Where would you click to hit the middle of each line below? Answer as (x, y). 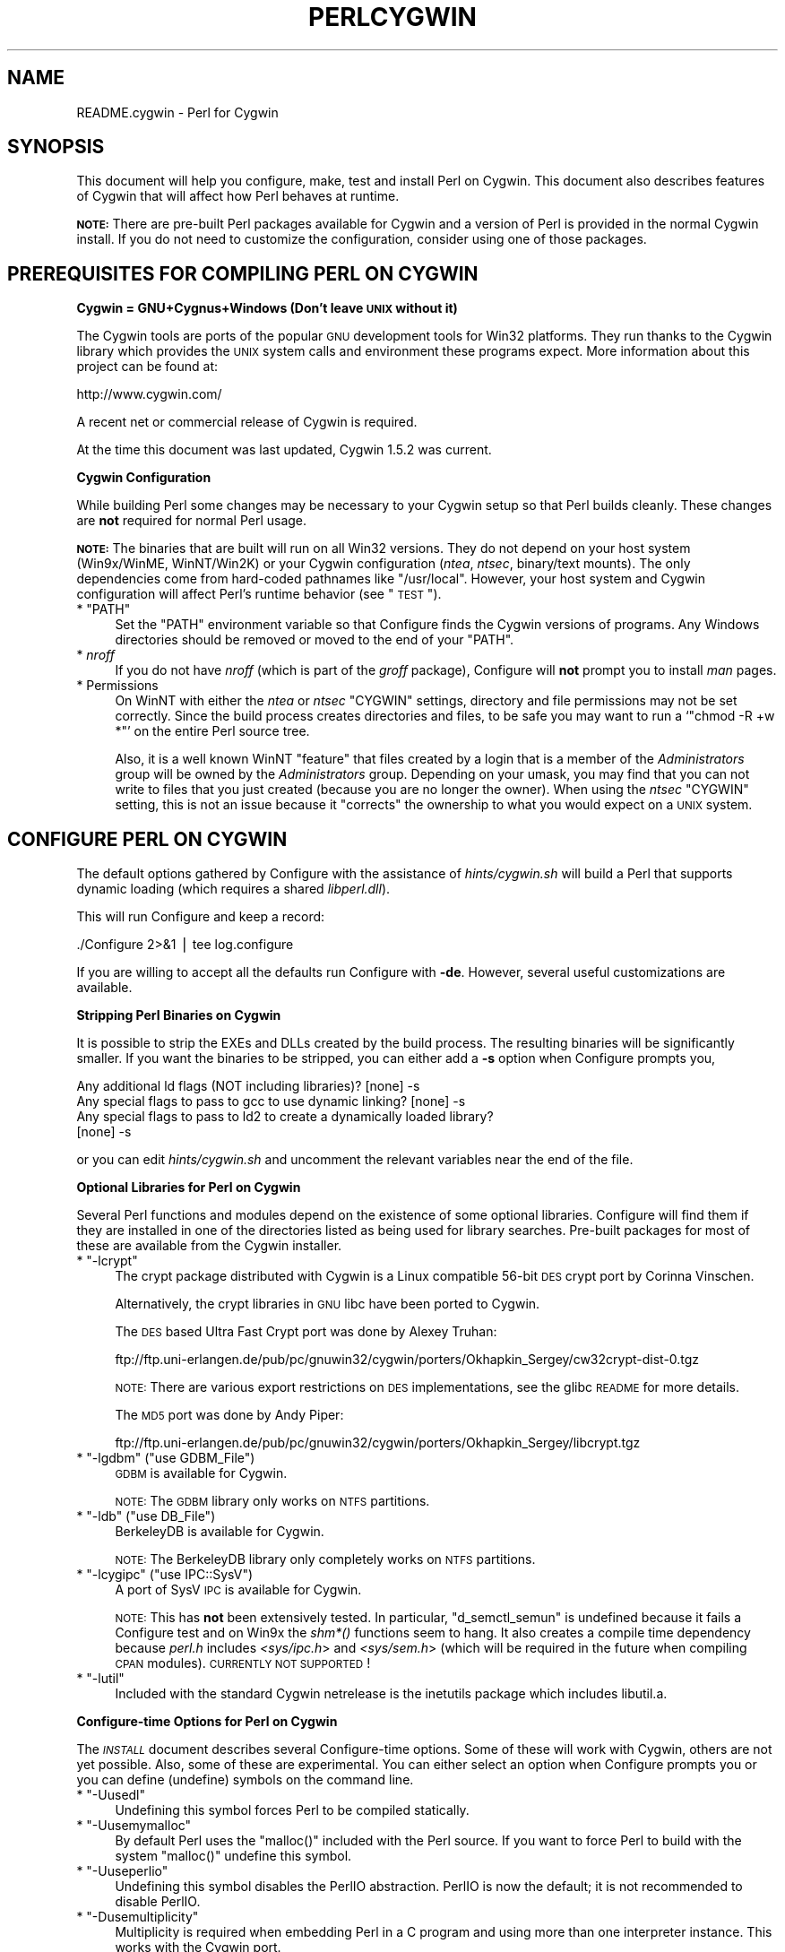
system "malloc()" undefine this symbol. (233, 1856)
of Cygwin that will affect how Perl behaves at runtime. (238, 196)
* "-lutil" (100, 1679)
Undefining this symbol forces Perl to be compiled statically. (292, 1810)
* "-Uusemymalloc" (134, 1826)
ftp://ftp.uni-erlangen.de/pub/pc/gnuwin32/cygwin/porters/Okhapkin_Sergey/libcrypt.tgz (378, 1443)
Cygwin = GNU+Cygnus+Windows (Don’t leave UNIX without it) (267, 308)
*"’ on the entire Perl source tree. (212, 731)
